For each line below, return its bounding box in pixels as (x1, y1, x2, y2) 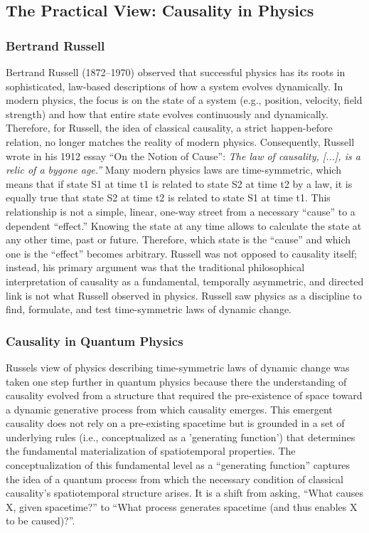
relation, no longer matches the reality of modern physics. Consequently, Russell (6, 134, 355, 149)
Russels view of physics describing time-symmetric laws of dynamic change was (6, 359, 350, 374)
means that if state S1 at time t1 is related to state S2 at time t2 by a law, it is (6, 176, 353, 191)
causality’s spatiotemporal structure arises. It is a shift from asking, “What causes (6, 485, 364, 500)
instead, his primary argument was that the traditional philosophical (6, 260, 305, 275)
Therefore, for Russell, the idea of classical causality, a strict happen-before (6, 120, 333, 135)
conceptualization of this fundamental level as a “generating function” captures (6, 458, 351, 473)
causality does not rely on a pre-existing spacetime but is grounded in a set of (6, 416, 345, 431)
